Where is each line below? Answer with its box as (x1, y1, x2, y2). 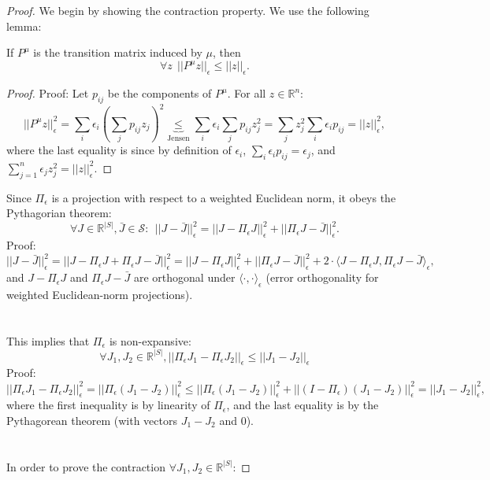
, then (213, 44, 241, 61)
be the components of (107, 85, 212, 102)
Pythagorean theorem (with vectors (6, 412, 177, 428)
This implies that (6, 332, 90, 349)
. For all (227, 85, 266, 102)
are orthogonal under (133, 269, 236, 286)
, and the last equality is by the (226, 397, 379, 413)
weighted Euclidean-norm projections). (6, 286, 193, 302)
